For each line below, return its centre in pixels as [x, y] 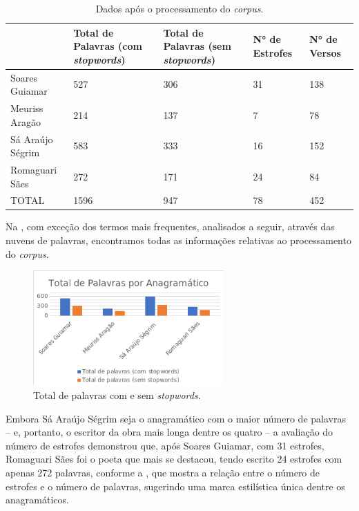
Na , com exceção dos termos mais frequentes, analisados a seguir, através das [170, 226]
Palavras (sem [197, 46]
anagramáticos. [37, 500]
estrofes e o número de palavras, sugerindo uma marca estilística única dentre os [175, 486]
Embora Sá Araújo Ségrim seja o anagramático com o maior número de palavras [176, 418]
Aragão [26, 121]
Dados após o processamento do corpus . [179, 8]
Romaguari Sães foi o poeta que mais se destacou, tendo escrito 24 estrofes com [174, 459]
